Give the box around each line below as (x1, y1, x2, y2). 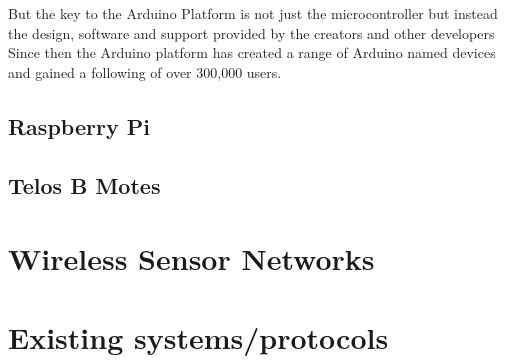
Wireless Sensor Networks (8, 238, 375, 279)
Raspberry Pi (8, 110, 150, 141)
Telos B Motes (8, 169, 161, 200)
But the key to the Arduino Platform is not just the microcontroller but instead (8, 3, 498, 23)
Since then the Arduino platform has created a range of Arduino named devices (8, 42, 496, 63)
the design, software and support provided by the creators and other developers (8, 22, 495, 43)
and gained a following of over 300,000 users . (8, 61, 282, 82)
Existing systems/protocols (8, 316, 389, 357)
